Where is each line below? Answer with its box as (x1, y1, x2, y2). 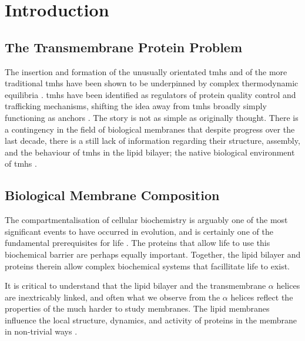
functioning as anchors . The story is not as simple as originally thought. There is (5, 111, 299, 123)
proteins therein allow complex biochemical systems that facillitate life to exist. (5, 259, 290, 272)
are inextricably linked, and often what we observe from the (5, 291, 220, 303)
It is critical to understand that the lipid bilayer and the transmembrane (5, 279, 266, 292)
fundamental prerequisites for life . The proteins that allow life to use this (5, 237, 270, 249)
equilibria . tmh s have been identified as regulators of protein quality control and (5, 88, 296, 100)
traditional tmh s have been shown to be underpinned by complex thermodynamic (5, 77, 299, 89)
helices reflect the (230, 291, 293, 303)
